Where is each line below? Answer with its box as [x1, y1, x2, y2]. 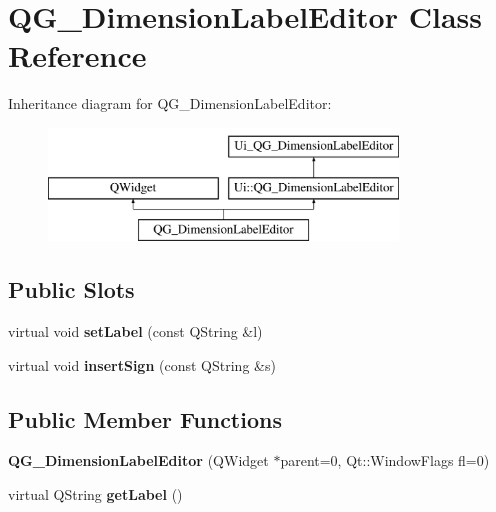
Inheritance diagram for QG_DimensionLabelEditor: [8, 93, 332, 114]
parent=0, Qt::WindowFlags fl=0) [280, 450, 490, 471]
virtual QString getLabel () [8, 484, 183, 505]
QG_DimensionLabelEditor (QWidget [8, 450, 269, 471]
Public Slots [8, 274, 135, 305]
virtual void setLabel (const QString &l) [8, 321, 263, 342]
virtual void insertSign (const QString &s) [8, 354, 276, 375]
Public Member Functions [8, 403, 282, 434]
